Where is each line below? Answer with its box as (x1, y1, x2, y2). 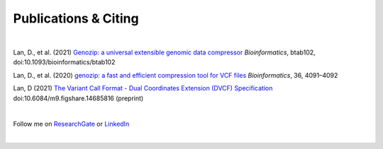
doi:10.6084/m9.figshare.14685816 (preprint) (13, 94, 144, 102)
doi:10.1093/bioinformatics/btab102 (13, 58, 116, 66)
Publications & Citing (13, 11, 139, 26)
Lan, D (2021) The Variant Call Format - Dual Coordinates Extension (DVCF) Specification (13, 84, 273, 93)
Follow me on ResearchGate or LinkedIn (13, 120, 130, 129)
